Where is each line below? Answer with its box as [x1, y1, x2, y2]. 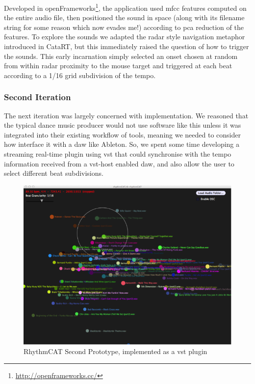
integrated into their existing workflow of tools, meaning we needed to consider [4, 129, 241, 139]
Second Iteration [4, 91, 71, 103]
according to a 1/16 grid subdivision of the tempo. [4, 70, 156, 80]
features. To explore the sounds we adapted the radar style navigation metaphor [4, 31, 245, 42]
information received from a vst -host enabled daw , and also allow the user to [4, 158, 234, 168]
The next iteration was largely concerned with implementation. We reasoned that [4, 110, 249, 120]
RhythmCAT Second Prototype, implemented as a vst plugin [24, 346, 207, 357]
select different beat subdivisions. [4, 168, 103, 178]
